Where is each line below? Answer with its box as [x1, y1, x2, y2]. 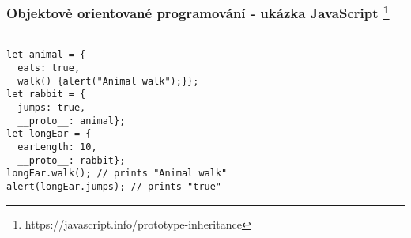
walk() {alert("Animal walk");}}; [17, 75, 199, 87]
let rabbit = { [6, 89, 86, 100]
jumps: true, [17, 101, 86, 113]
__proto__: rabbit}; [17, 154, 126, 166]
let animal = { [6, 49, 86, 61]
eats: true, [17, 62, 81, 74]
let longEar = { [6, 128, 92, 140]
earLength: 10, [17, 141, 97, 153]
